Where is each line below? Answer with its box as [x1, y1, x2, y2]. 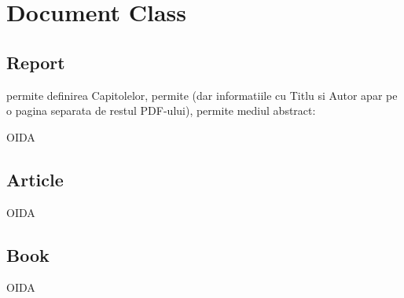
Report [6, 50, 65, 74]
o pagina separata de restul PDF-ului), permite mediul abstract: [6, 102, 316, 119]
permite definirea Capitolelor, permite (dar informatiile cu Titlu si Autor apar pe [6, 86, 398, 103]
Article [6, 167, 64, 191]
